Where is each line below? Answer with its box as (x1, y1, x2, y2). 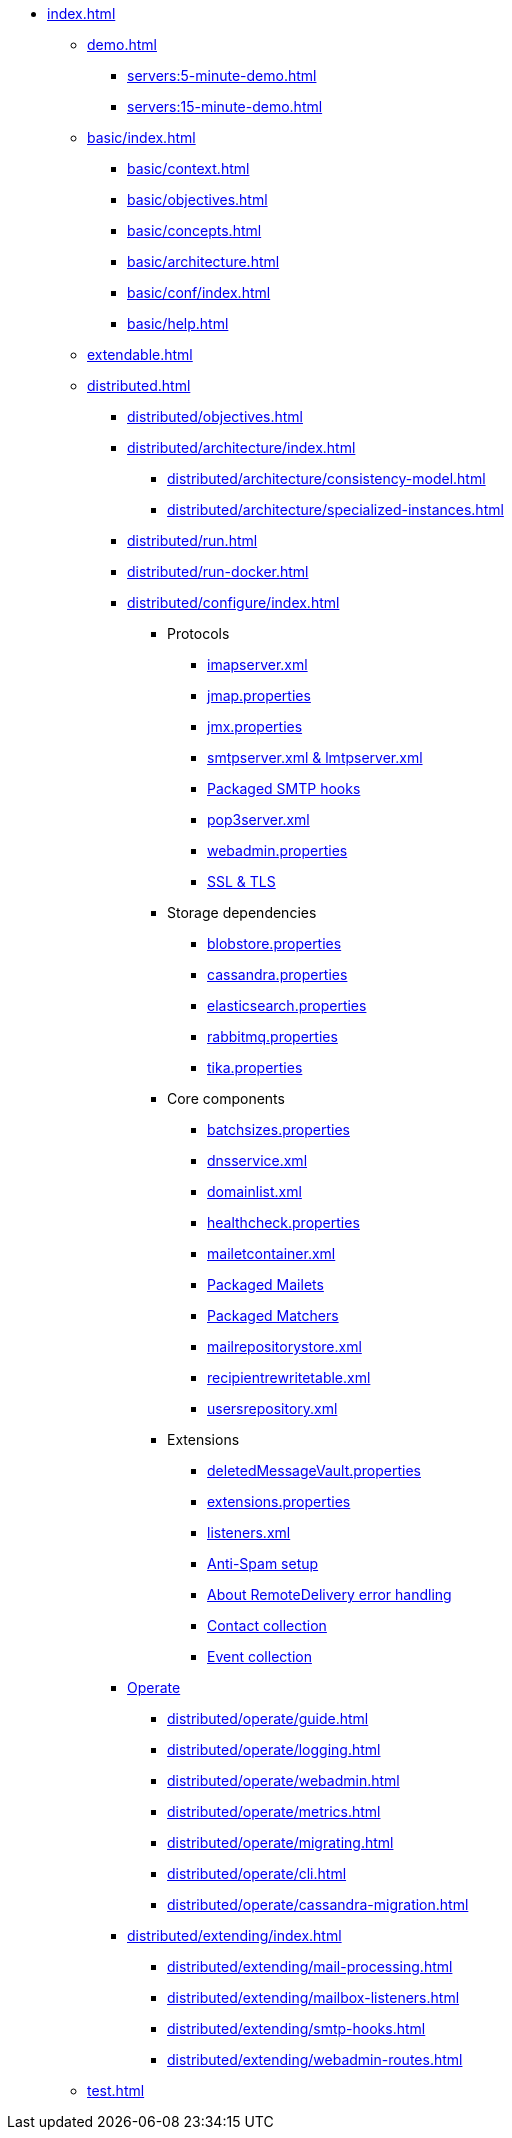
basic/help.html (127, 315, 229, 332)
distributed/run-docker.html (127, 563, 309, 580)
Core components (167, 1090, 285, 1107)
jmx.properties (207, 718, 303, 735)
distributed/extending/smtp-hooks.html (167, 2020, 426, 2037)
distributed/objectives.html (127, 408, 303, 425)
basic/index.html (87, 129, 196, 146)
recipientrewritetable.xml (207, 1369, 371, 1386)
